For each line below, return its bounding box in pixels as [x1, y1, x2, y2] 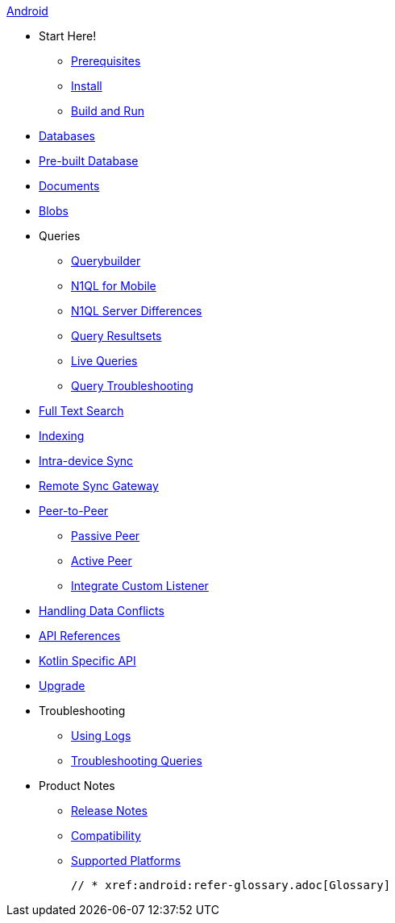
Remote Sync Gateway [39, 479, 159, 493]
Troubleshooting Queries [71, 754, 202, 767]
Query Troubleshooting [71, 379, 193, 393]
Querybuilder [71, 254, 141, 268]
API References [39, 629, 121, 642]
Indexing [39, 429, 85, 443]
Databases [39, 129, 95, 143]
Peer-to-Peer [39, 504, 109, 518]
